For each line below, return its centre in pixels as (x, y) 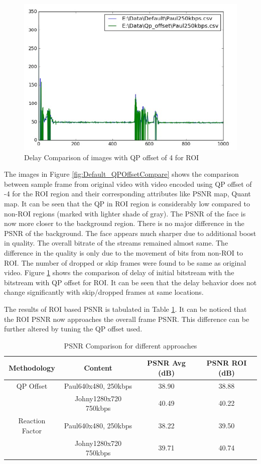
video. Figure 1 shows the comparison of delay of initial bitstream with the (119, 272)
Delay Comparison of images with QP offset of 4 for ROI (112, 157)
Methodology (32, 368)
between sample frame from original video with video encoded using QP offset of (128, 184)
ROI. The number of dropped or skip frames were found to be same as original (125, 262)
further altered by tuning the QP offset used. (73, 329)
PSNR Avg (166, 363)
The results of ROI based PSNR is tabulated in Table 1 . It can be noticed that (125, 309)
